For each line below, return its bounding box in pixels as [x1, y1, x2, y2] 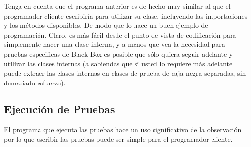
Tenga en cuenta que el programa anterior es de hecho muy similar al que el [4, 1, 231, 11]
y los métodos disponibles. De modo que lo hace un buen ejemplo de [4, 20, 208, 30]
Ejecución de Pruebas [4, 101, 115, 116]
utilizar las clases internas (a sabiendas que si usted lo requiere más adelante [4, 58, 232, 68]
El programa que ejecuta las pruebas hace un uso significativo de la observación [4, 124, 242, 134]
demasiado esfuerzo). [4, 77, 66, 87]
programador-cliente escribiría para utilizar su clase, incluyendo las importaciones [4, 10, 248, 21]
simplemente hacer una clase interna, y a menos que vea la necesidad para [4, 39, 225, 49]
